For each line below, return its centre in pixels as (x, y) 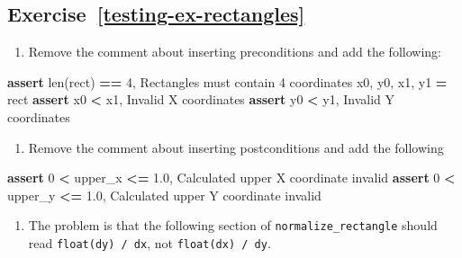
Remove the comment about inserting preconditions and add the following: (235, 52)
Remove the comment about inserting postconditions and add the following (236, 147)
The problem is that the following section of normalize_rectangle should (233, 225)
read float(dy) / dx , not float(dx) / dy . (149, 243)
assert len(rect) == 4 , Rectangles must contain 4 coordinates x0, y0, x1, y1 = (227, 81)
